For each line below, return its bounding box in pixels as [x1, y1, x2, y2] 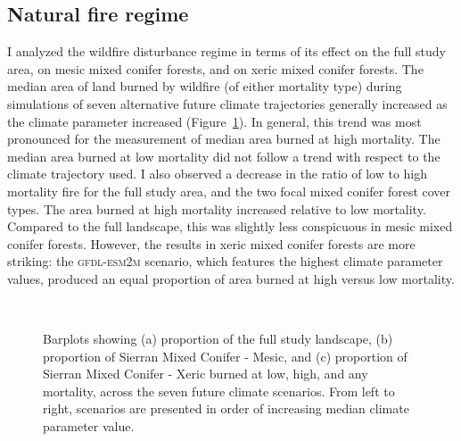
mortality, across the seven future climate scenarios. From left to [43, 381, 395, 400]
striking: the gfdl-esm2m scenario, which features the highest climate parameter [7, 252, 443, 270]
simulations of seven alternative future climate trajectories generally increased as [7, 94, 448, 112]
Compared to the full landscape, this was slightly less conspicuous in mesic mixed [7, 217, 453, 236]
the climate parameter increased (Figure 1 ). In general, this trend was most [7, 112, 422, 130]
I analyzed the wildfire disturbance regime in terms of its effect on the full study [7, 42, 447, 61]
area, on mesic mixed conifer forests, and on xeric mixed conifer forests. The [7, 59, 424, 78]
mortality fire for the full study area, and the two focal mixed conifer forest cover [7, 181, 451, 200]
